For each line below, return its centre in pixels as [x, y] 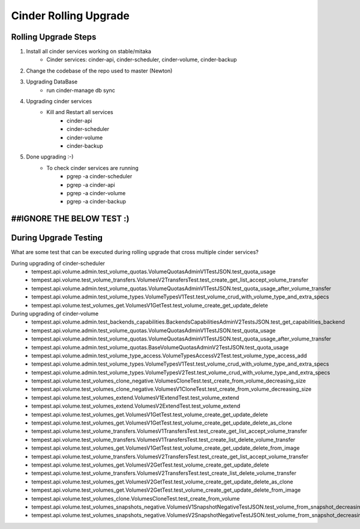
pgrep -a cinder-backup [96, 202]
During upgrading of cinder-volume [55, 313]
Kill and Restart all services [80, 112]
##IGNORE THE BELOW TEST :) [70, 219]
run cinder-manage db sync [81, 90]
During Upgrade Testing [57, 238]
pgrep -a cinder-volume [96, 193]
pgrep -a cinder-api [91, 185]
